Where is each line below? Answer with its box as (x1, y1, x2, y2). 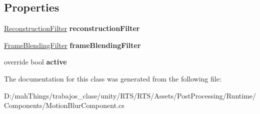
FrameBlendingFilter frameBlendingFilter (4, 39, 141, 50)
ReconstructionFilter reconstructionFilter (4, 23, 140, 33)
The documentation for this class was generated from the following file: (4, 73, 221, 83)
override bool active (4, 56, 67, 67)
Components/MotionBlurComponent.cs (4, 100, 124, 110)
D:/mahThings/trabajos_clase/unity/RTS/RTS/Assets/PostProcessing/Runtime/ (4, 90, 256, 100)
